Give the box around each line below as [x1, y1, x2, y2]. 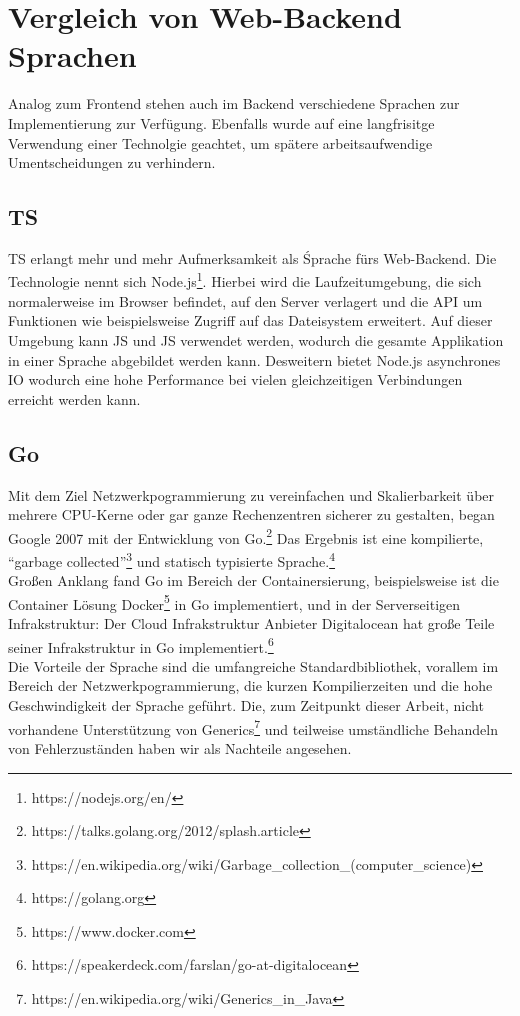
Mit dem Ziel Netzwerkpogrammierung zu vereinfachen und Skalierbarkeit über [8, 484, 495, 505]
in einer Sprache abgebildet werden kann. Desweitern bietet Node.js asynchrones [8, 349, 501, 370]
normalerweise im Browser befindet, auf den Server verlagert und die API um [8, 290, 483, 311]
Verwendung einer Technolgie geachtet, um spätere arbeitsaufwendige [8, 132, 433, 153]
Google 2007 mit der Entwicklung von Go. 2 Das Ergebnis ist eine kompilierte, [8, 524, 484, 548]
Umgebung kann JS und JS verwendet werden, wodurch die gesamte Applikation [8, 329, 504, 350]
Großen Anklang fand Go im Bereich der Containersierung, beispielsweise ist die [8, 570, 499, 591]
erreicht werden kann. [8, 388, 141, 409]
